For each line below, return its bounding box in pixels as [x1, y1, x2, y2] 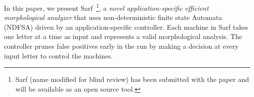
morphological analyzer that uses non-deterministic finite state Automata [4, 12, 222, 22]
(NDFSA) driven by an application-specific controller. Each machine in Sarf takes [4, 21, 248, 32]
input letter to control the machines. [4, 50, 113, 60]
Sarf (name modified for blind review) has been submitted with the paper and [15, 74, 249, 84]
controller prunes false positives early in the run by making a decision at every [4, 41, 239, 51]
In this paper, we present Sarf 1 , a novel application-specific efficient [4, 1, 209, 13]
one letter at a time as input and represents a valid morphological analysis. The [4, 31, 242, 41]
